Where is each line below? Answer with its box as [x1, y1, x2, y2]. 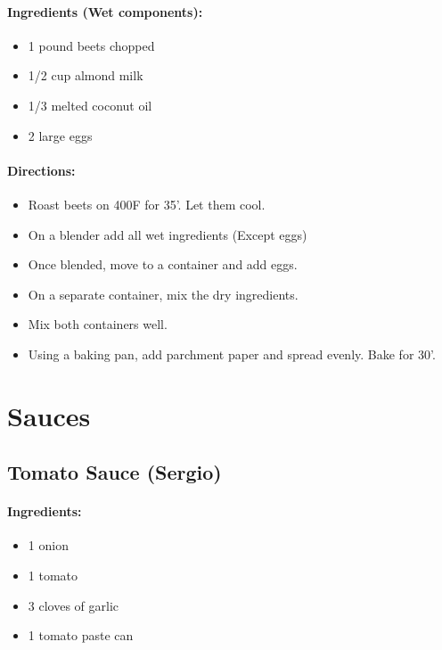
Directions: [7, 160, 76, 179]
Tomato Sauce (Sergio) [7, 458, 222, 486]
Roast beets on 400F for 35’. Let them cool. [28, 194, 266, 213]
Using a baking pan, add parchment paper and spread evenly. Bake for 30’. [28, 344, 436, 363]
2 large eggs [28, 126, 93, 144]
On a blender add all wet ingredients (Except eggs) [28, 225, 307, 243]
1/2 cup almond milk [28, 66, 143, 85]
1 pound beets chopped [28, 36, 155, 54]
